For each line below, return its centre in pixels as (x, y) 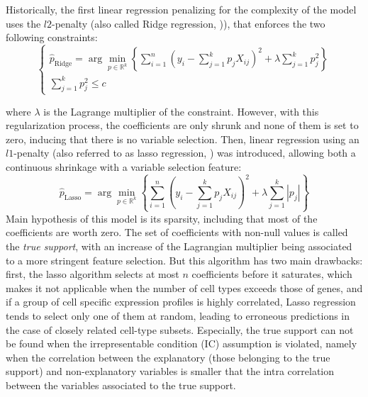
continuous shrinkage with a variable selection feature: (124, 167)
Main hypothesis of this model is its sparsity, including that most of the (162, 218)
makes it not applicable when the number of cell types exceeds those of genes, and (184, 287)
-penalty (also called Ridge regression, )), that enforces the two (189, 23)
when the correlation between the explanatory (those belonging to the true (168, 357)
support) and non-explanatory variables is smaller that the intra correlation (170, 371)
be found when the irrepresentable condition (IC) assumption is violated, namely (182, 343)
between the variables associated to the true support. (121, 385)
